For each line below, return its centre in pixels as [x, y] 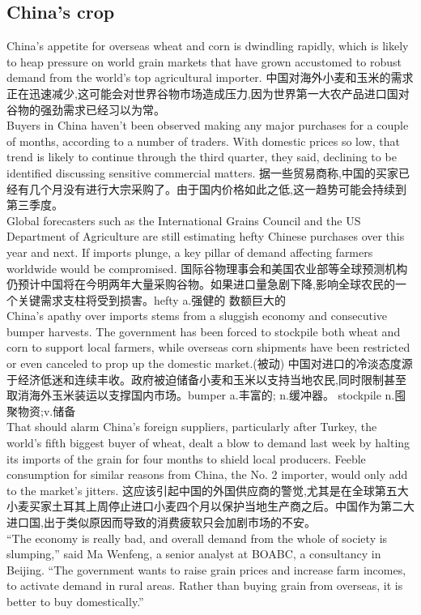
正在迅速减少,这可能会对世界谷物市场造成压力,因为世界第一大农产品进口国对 [208, 93]
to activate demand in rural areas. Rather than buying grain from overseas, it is [205, 585]
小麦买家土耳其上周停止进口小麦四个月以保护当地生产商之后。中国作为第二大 [210, 506]
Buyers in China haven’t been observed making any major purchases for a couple [208, 125]
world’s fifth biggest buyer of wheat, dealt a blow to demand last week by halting [208, 443]
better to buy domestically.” [75, 601]
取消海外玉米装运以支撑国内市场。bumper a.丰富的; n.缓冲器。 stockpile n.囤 [206, 395]
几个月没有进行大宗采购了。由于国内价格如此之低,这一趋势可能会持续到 [217, 188]
